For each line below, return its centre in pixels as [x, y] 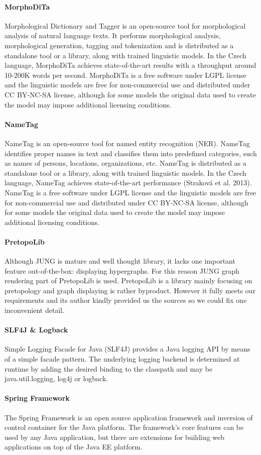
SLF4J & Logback [36, 330]
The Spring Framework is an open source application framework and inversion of [129, 417]
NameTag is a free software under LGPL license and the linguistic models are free [130, 192]
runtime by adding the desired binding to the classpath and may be [109, 368]
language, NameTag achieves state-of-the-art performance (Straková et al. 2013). [128, 183]
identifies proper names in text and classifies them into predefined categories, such [131, 153]
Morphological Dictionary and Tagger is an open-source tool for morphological [125, 25]
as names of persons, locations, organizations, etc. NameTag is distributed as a [125, 163]
